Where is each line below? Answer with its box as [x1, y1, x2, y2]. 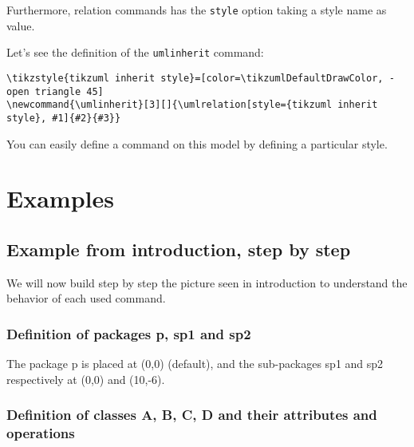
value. [6, 17, 35, 34]
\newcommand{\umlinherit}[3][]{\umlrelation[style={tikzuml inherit [6, 99, 378, 111]
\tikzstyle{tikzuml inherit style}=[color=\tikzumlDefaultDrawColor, [6, 72, 384, 84]
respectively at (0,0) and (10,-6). [6, 370, 165, 387]
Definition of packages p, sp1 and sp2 [6, 323, 251, 343]
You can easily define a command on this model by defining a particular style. [6, 135, 388, 152]
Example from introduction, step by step [6, 236, 351, 261]
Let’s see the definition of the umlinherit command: [6, 44, 264, 61]
